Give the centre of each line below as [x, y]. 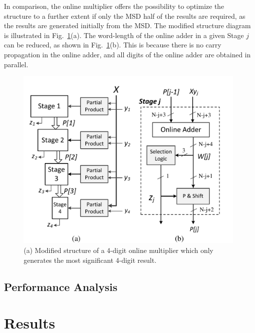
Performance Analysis [61, 286]
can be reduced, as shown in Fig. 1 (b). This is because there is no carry [113, 45]
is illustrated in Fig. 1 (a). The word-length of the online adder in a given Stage [124, 35]
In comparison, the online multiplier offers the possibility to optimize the [114, 6]
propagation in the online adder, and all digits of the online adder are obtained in [127, 54]
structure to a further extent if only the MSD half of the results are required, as [125, 16]
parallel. [16, 64]
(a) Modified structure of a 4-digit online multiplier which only [119, 250]
